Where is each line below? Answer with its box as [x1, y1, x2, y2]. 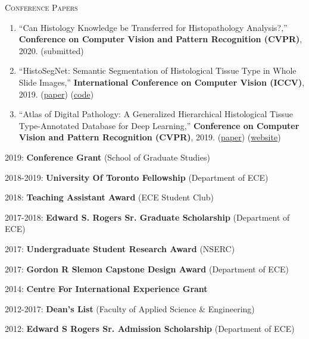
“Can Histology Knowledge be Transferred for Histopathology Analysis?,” [18, 21, 288, 33]
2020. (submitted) [18, 44, 84, 56]
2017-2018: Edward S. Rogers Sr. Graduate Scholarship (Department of [5, 211, 290, 223]
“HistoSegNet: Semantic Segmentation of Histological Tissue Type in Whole [18, 64, 296, 77]
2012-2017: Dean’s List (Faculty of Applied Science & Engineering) [5, 302, 255, 315]
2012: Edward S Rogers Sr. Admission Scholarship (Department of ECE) [5, 322, 295, 335]
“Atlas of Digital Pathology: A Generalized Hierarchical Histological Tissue [18, 108, 293, 120]
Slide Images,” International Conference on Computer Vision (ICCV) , [18, 76, 305, 88]
